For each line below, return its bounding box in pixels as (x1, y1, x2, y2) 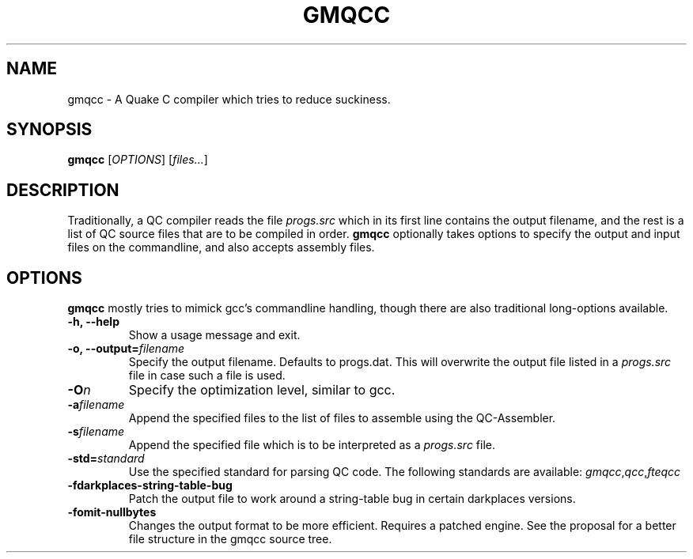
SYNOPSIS (6, 119, 93, 140)
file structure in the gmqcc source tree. (128, 532, 332, 546)
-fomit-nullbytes (67, 505, 157, 519)
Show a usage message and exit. (128, 328, 301, 342)
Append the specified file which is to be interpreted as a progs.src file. (128, 438, 496, 452)
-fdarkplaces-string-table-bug (67, 478, 233, 493)
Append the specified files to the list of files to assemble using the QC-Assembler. (128, 411, 556, 425)
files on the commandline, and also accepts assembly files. (67, 240, 375, 255)
